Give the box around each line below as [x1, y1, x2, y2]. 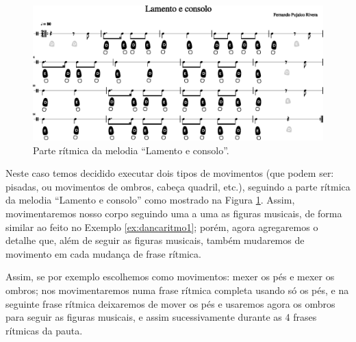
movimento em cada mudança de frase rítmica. [5, 246, 201, 260]
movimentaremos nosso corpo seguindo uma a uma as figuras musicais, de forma [5, 206, 342, 221]
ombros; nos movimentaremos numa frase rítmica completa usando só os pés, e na [5, 283, 349, 297]
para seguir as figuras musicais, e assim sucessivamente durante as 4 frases [5, 310, 317, 324]
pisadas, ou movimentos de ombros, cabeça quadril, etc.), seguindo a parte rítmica [5, 179, 351, 193]
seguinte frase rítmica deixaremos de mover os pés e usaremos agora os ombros [5, 296, 335, 310]
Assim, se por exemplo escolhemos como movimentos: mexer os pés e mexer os [5, 269, 335, 284]
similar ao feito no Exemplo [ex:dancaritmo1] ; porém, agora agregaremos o [5, 219, 318, 234]
